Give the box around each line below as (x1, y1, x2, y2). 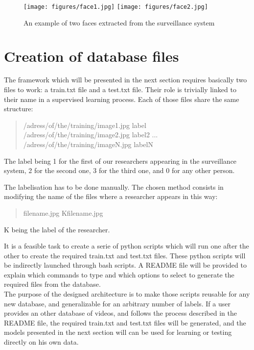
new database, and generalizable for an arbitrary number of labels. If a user (4, 298, 231, 308)
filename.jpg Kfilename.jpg (23, 207, 103, 218)
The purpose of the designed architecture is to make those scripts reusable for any (4, 289, 250, 299)
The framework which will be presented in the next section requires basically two (4, 75, 247, 85)
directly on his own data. (4, 337, 79, 347)
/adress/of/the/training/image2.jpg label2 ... (23, 129, 158, 140)
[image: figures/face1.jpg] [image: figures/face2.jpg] (23, 3, 208, 10)
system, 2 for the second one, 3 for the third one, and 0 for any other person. (4, 165, 235, 175)
